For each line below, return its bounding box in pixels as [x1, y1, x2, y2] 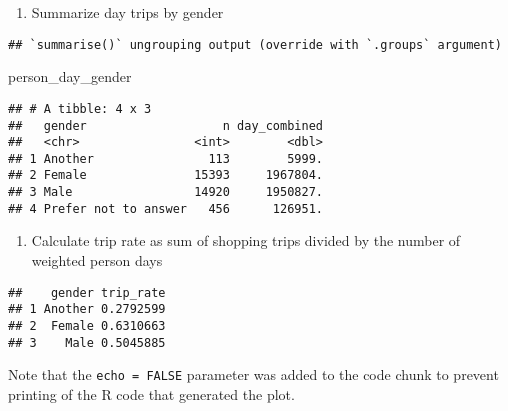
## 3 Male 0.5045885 [8, 335, 166, 350]
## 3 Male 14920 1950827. [8, 185, 323, 200]
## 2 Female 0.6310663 [8, 318, 166, 333]
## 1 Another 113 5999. [8, 151, 323, 166]
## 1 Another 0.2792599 [8, 302, 166, 317]
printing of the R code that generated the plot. [8, 383, 295, 404]
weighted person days [31, 250, 163, 271]
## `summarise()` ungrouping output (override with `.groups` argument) [8, 37, 502, 52]
